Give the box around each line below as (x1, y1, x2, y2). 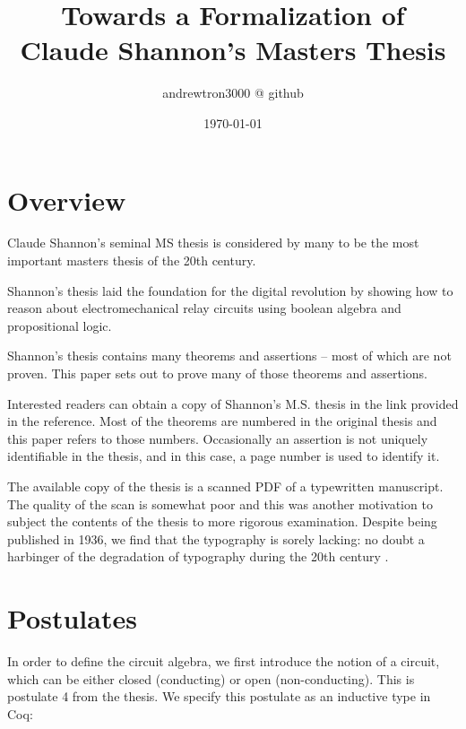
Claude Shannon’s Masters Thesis (20, 31, 446, 68)
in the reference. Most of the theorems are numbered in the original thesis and (7, 412, 437, 430)
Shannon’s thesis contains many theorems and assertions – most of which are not (7, 346, 452, 365)
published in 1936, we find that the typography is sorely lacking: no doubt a (7, 529, 425, 548)
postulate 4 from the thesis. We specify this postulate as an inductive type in (7, 687, 431, 706)
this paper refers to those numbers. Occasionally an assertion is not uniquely (7, 429, 428, 447)
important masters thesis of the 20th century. (7, 251, 256, 270)
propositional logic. (7, 316, 112, 334)
